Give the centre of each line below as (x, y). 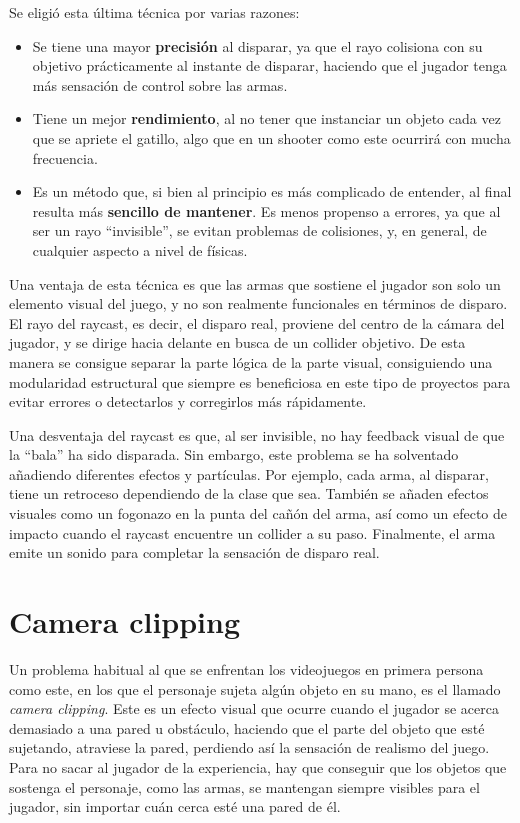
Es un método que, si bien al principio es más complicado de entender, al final (272, 191)
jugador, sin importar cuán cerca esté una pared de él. (175, 806)
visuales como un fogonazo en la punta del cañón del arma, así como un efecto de (258, 513)
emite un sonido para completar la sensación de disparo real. (194, 552)
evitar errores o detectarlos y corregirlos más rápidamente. (188, 401)
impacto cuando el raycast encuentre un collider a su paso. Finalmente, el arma (252, 532)
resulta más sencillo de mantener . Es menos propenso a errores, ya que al (266, 210)
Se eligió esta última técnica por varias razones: (154, 12)
